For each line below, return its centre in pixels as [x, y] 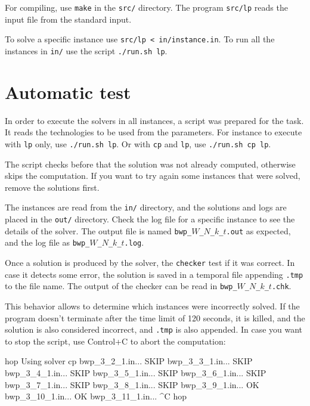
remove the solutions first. [52, 187]
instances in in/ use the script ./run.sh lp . [86, 50]
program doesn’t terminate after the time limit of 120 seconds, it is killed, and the [155, 317]
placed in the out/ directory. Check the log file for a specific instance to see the [150, 219]
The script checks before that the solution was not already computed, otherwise [150, 164]
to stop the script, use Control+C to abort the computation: [115, 341]
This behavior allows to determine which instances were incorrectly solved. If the [152, 306]
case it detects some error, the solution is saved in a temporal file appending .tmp [154, 274]
